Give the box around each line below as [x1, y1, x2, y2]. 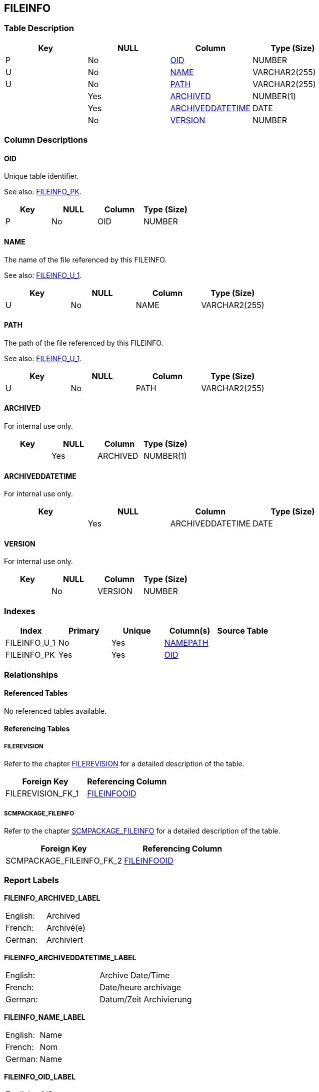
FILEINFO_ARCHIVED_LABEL [4, 893, 100, 902]
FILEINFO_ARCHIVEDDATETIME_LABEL [4, 953, 136, 962]
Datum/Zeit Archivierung [99, 994, 192, 1004]
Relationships [4, 669, 58, 680]
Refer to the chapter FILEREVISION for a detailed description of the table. [4, 759, 244, 768]
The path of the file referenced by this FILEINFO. [4, 338, 163, 347]
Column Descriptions [4, 135, 88, 145]
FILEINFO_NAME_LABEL [4, 1012, 85, 1021]
